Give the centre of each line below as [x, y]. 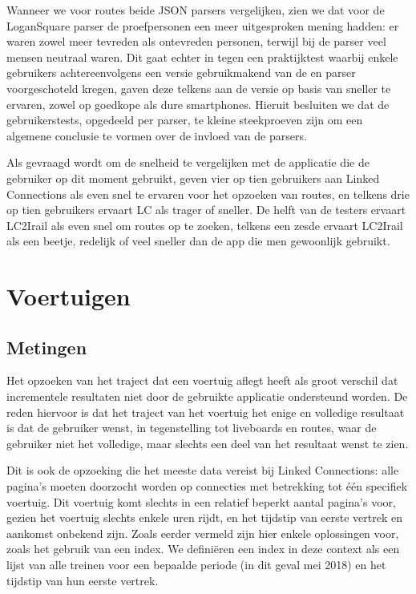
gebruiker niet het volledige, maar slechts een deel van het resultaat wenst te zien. [208, 443]
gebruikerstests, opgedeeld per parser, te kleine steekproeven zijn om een [185, 120]
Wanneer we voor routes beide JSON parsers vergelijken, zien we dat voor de [196, 10]
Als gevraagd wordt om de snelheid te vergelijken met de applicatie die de [188, 162]
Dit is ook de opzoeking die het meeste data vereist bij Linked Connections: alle [203, 470]
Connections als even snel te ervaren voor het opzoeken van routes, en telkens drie [208, 194]
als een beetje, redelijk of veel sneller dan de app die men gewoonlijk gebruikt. [198, 241]
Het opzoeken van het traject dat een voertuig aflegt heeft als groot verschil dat [202, 380]
